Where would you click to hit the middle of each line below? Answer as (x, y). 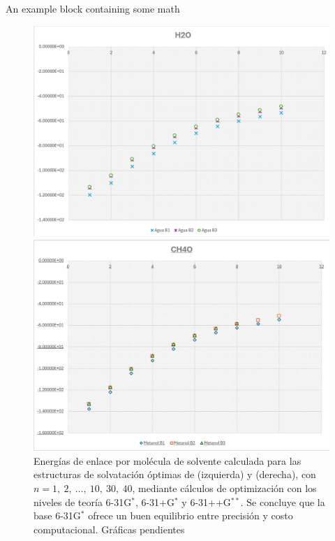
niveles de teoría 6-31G (83, 502)
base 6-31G (57, 515)
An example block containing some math (93, 8)
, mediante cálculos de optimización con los (224, 488)
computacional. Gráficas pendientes (109, 529)
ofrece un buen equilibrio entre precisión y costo (191, 515)
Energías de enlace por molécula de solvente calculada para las (167, 460)
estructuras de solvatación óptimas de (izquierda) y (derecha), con (175, 474)
